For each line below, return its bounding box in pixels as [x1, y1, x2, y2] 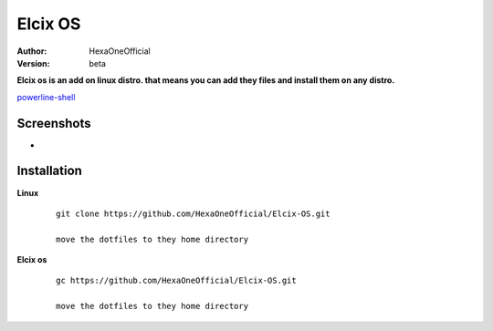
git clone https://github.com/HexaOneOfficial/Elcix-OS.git [56, 208, 330, 219]
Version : [16, 57, 50, 68]
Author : [16, 46, 47, 57]
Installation [16, 163, 82, 179]
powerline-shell [16, 91, 76, 102]
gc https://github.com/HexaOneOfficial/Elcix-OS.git [56, 275, 297, 286]
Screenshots [16, 115, 91, 131]
